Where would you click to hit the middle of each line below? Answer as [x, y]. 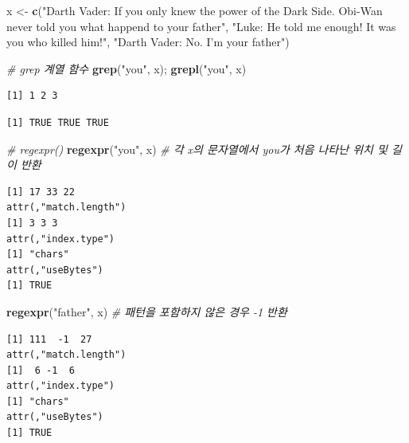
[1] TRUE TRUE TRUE [58, 122]
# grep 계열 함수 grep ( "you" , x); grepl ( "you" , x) [127, 68]
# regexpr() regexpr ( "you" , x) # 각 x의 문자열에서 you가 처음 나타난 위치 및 [197, 149]
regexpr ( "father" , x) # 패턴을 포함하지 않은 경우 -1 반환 [147, 311]
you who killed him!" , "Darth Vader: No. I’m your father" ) [148, 42]
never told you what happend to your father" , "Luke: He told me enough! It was [201, 26]
